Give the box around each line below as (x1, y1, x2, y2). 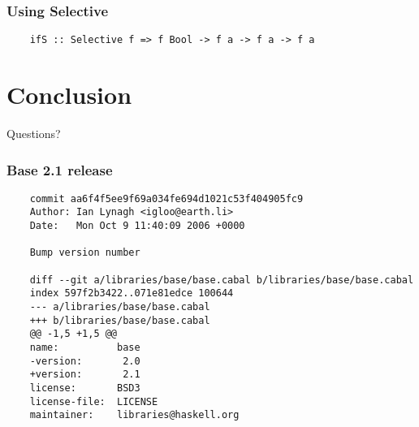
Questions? (6, 125, 61, 141)
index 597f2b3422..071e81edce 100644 (29, 287, 234, 300)
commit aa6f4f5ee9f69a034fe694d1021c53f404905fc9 (29, 192, 304, 205)
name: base (29, 342, 140, 354)
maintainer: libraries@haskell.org (29, 409, 240, 421)
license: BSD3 (29, 382, 140, 394)
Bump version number (29, 247, 140, 259)
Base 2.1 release (6, 159, 113, 179)
